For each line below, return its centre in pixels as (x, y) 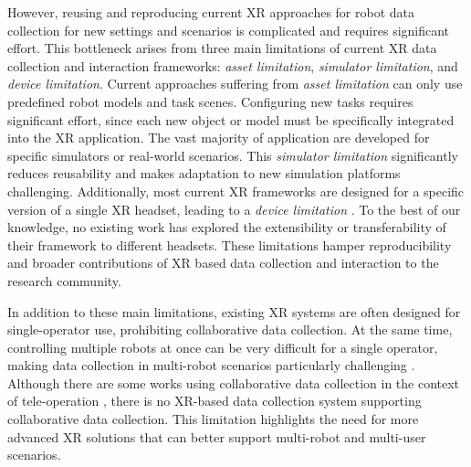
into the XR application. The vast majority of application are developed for (219, 138)
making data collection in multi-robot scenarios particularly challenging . (211, 365)
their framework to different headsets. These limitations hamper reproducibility (230, 244)
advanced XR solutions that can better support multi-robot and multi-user (217, 436)
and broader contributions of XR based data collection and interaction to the (223, 263)
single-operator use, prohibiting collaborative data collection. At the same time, (230, 329)
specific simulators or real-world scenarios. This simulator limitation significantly (233, 155)
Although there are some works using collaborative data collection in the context (234, 382)
